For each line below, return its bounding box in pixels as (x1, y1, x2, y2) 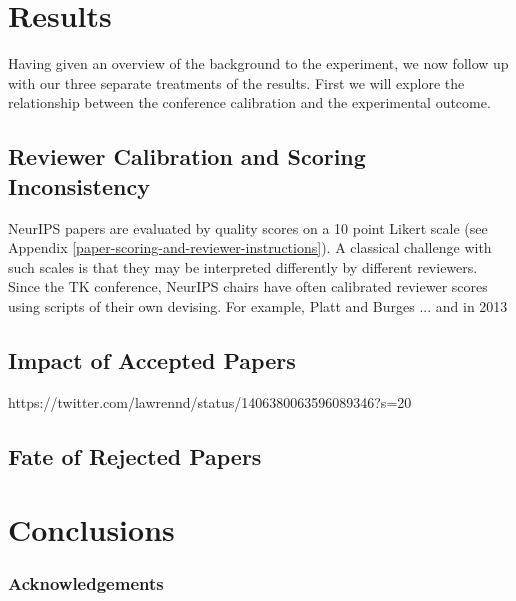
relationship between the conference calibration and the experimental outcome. (8, 92, 491, 113)
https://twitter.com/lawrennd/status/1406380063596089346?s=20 (8, 391, 412, 412)
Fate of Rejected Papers (8, 440, 262, 471)
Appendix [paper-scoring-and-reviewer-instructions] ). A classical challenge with (8, 237, 492, 258)
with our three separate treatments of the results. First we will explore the (8, 72, 465, 93)
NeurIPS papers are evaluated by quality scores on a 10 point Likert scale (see (8, 217, 488, 238)
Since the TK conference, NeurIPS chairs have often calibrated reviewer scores (8, 276, 488, 297)
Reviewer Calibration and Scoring (8, 141, 366, 172)
